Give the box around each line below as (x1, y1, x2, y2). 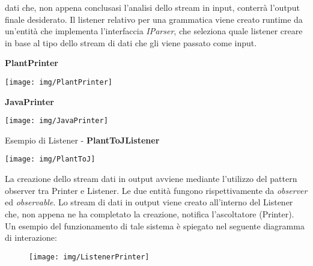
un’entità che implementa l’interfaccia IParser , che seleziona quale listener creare (5, 25, 303, 37)
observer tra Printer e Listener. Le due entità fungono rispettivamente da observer (5, 184, 308, 196)
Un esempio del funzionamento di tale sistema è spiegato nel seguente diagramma (5, 219, 305, 232)
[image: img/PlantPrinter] (5, 77, 112, 86)
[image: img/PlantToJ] (5, 155, 96, 164)
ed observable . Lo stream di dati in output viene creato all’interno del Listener (5, 196, 293, 208)
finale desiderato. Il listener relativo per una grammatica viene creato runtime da (5, 13, 303, 25)
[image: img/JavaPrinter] (5, 116, 108, 125)
